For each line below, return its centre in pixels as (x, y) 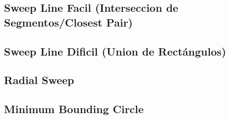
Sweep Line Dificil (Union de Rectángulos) (115, 51)
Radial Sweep (39, 80)
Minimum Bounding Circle (74, 109)
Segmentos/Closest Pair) (68, 22)
